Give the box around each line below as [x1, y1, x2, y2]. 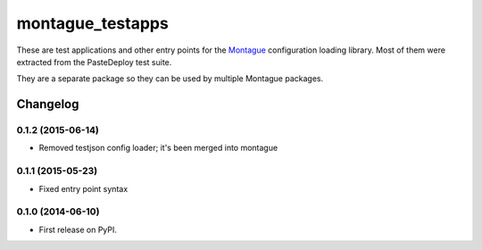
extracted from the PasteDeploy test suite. [16, 56, 172, 67]
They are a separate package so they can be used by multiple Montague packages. [16, 73, 324, 84]
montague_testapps [16, 13, 169, 33]
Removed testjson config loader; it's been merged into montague [38, 143, 278, 154]
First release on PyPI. [38, 224, 118, 235]
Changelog [16, 96, 79, 112]
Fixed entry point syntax [38, 183, 129, 194]
